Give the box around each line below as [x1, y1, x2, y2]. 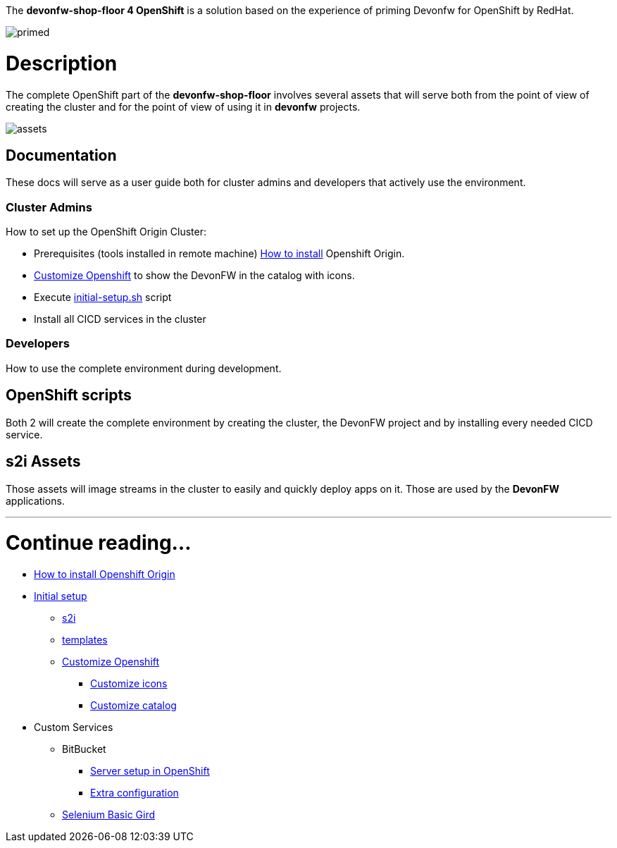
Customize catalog [90, 699, 177, 712]
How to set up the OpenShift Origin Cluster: [6, 226, 206, 238]
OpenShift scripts [6, 386, 132, 405]
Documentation [6, 146, 117, 164]
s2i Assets [6, 453, 81, 471]
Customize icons [90, 677, 168, 690]
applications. [6, 494, 65, 507]
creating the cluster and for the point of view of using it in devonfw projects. [6, 100, 361, 113]
